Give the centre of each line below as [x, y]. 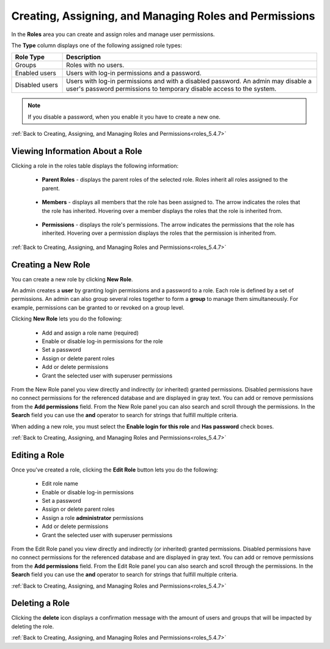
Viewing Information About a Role [77, 151]
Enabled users [35, 73]
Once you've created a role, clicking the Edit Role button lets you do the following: [115, 469]
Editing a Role [38, 455]
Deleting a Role [41, 603]
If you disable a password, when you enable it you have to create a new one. [124, 117]
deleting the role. [33, 626]
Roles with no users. [95, 65]
